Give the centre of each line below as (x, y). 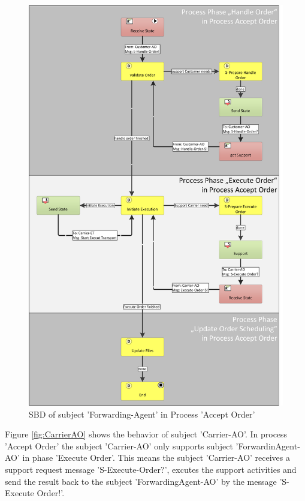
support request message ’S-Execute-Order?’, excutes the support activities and (151, 469)
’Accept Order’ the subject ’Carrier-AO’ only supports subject (119, 445)
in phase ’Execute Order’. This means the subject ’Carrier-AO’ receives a (156, 457)
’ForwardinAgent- (268, 445)
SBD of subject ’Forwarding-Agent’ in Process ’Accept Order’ (142, 414)
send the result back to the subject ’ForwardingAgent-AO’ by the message (141, 481)
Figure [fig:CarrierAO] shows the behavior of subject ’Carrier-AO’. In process (146, 434)
